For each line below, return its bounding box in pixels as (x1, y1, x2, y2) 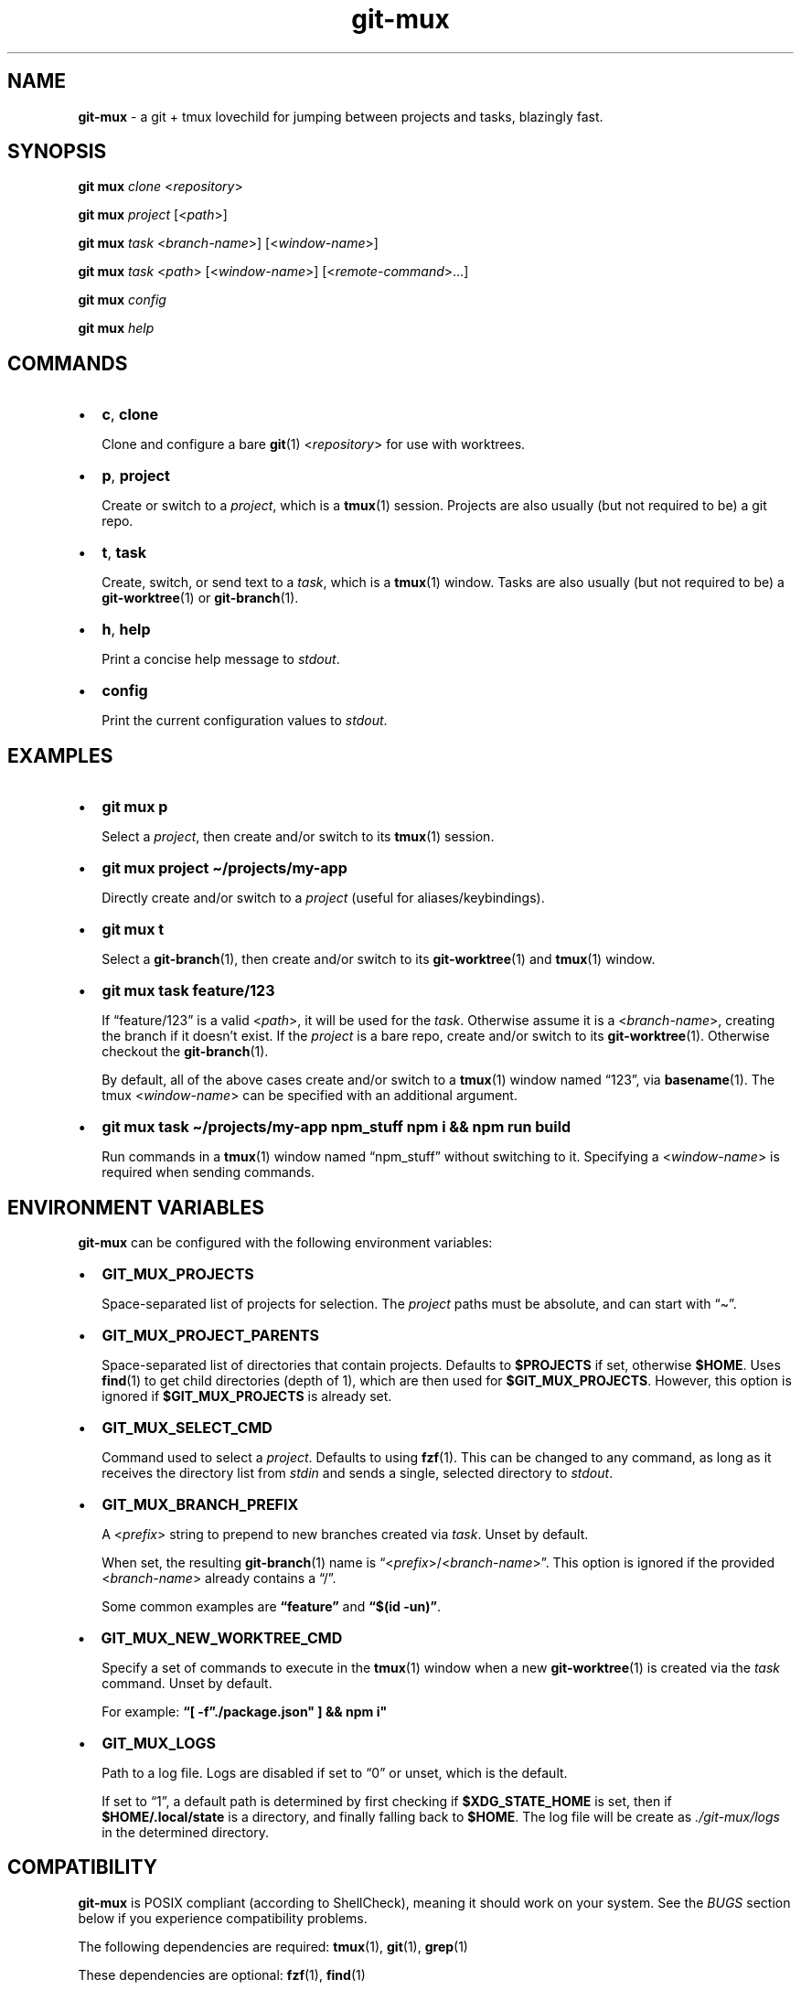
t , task (101, 543, 146, 562)
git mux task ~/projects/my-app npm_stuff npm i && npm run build (101, 1118, 571, 1137)
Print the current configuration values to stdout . (101, 712, 388, 729)
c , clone (101, 405, 159, 424)
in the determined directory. (101, 1824, 269, 1840)
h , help (101, 620, 151, 639)
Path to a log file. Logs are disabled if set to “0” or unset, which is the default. (101, 1764, 568, 1781)
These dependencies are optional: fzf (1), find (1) (78, 1966, 366, 1983)
